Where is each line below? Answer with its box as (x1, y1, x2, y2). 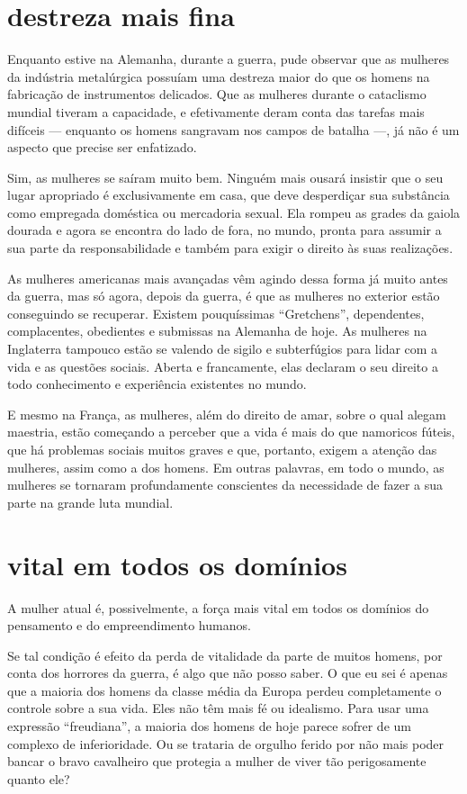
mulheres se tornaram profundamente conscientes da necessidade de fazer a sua (7, 475, 444, 494)
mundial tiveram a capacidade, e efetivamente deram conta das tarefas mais (7, 102, 425, 121)
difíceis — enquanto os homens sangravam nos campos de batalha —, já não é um (7, 120, 460, 139)
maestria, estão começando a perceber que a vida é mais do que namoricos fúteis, (7, 422, 455, 441)
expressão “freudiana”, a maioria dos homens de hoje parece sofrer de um (7, 717, 411, 735)
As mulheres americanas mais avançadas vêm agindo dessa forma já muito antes (7, 268, 448, 287)
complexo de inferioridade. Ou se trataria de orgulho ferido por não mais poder (7, 734, 445, 753)
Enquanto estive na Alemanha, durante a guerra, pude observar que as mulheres (7, 50, 450, 68)
